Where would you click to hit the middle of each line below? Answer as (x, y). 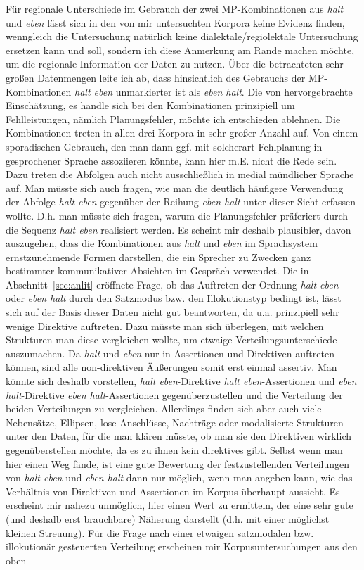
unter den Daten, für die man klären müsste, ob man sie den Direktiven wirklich (178, 436)
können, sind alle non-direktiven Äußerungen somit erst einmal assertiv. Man (171, 367)
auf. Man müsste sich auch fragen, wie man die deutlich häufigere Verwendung (175, 188)
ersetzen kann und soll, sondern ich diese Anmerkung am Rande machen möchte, (180, 50)
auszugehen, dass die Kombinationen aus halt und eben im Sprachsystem (162, 243)
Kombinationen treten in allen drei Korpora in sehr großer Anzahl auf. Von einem (182, 133)
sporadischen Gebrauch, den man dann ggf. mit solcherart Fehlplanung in (164, 146)
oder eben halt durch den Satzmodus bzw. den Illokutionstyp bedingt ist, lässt (174, 298)
